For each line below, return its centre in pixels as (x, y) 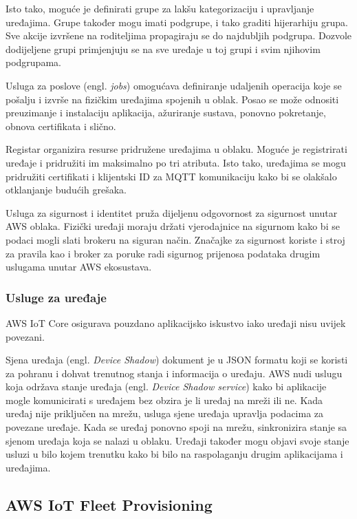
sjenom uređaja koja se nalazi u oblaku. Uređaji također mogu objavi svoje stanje (177, 440)
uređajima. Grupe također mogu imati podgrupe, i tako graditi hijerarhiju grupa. (177, 22)
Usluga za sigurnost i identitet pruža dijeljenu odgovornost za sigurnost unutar (172, 212)
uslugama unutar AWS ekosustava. (79, 267)
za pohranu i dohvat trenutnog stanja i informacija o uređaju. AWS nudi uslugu (174, 373)
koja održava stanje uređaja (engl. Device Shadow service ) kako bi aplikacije (166, 386)
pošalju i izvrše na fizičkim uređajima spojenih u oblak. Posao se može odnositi (172, 99)
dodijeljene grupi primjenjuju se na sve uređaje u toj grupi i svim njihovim (163, 49)
